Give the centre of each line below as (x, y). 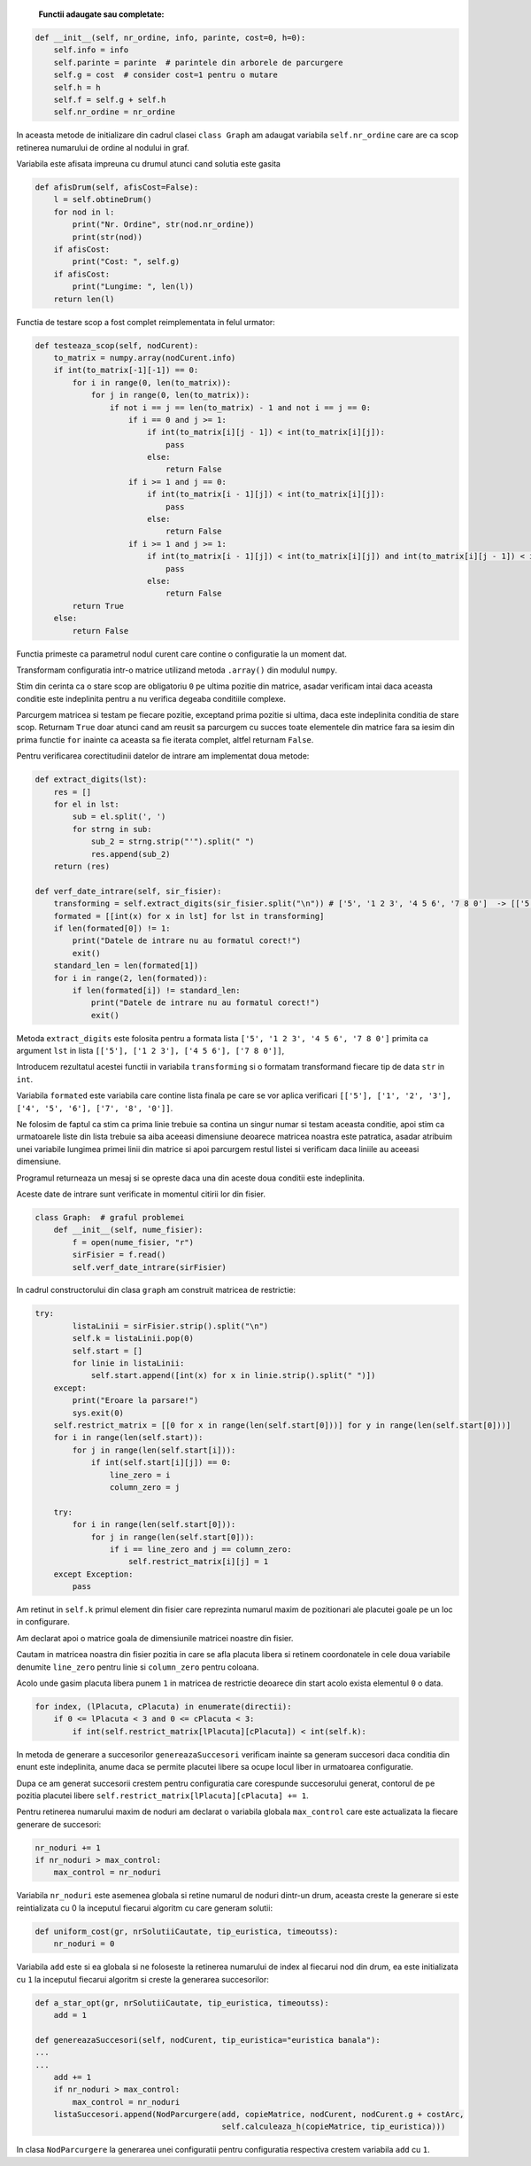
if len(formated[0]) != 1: (112, 928)
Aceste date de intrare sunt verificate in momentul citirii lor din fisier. (141, 1194)
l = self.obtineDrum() (103, 200)
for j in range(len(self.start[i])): (154, 1450)
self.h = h (77, 87)
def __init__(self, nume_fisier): (128, 1230)
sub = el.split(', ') (119, 817)
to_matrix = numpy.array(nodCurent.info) (145, 358)
